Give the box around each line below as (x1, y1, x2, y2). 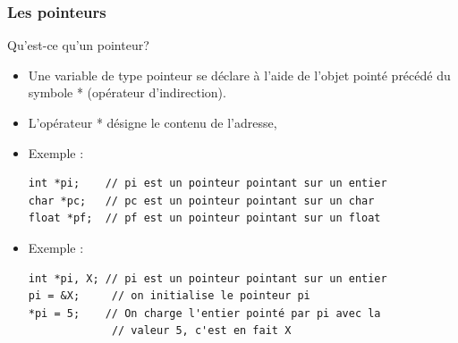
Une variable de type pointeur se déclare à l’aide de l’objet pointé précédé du (28, 65, 451, 84)
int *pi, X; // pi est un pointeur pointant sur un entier (28, 272, 387, 285)
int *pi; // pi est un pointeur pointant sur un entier (28, 177, 387, 190)
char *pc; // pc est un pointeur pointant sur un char (28, 194, 375, 207)
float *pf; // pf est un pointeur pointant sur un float (28, 212, 381, 225)
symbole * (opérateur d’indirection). (28, 83, 226, 102)
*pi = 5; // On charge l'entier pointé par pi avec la (28, 306, 381, 320)
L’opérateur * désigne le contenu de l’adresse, (28, 113, 277, 131)
